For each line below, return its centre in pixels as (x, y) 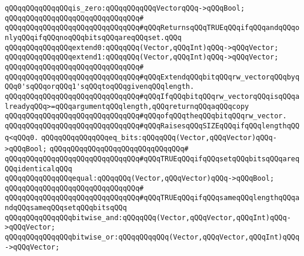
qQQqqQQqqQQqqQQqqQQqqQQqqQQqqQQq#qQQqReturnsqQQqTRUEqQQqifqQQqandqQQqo (152, 28)
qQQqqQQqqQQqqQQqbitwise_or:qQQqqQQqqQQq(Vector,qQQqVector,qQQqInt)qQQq (152, 237)
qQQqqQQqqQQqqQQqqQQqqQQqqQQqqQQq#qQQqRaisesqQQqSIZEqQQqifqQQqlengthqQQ (152, 126)
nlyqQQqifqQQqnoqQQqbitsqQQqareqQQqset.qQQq (93, 37)
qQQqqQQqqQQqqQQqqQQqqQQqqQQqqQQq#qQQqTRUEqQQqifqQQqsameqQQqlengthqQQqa (152, 198)
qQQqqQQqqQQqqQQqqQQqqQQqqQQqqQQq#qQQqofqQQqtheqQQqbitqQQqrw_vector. (146, 116)
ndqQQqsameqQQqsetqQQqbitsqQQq (66, 208)
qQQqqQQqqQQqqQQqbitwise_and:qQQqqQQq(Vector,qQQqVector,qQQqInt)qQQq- (148, 217)
